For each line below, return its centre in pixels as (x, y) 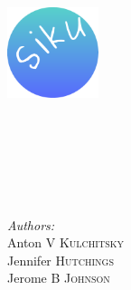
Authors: (31, 224)
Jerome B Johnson (59, 278)
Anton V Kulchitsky (65, 242)
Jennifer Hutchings (61, 260)
